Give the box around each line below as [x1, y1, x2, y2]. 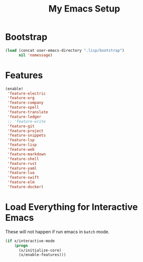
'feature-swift [7, 175, 39, 180]
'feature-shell [7, 156, 39, 161]
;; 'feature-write [7, 119, 46, 124]
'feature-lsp [7, 138, 35, 143]
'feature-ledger [7, 114, 42, 119]
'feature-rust [7, 161, 37, 166]
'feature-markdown [7, 151, 46, 156]
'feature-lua [7, 170, 35, 176]
